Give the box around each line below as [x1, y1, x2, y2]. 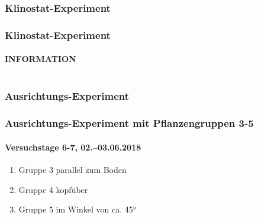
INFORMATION [5, 53, 76, 65]
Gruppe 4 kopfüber [18, 183, 88, 195]
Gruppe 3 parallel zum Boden [18, 163, 127, 175]
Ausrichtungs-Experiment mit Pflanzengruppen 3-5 [5, 116, 254, 130]
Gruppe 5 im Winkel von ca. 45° [18, 203, 137, 215]
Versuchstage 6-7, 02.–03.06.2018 [5, 140, 141, 153]
